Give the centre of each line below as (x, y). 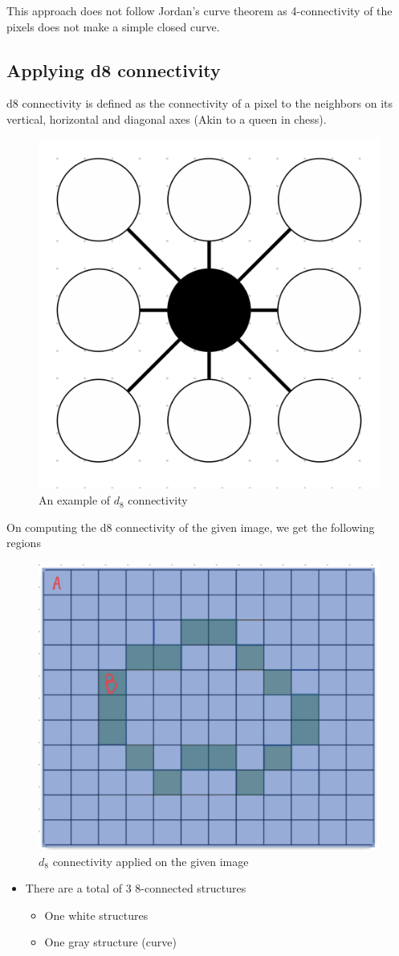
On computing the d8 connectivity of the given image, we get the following (191, 527)
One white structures (96, 915)
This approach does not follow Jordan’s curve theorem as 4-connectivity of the (199, 10)
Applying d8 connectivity (114, 69)
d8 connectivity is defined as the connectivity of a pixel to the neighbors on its (200, 103)
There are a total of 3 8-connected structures (136, 888)
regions (24, 543)
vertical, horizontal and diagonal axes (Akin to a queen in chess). (167, 118)
